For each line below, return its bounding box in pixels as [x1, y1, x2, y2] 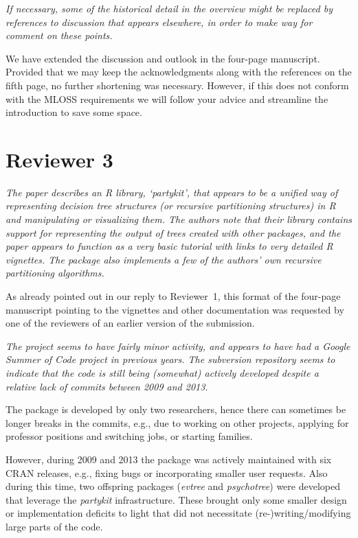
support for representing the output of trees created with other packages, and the [5, 225, 341, 239]
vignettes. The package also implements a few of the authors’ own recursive [5, 252, 322, 266]
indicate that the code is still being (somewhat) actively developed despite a [5, 366, 319, 379]
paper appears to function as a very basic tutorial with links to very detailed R [5, 239, 333, 253]
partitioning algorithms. [5, 266, 104, 280]
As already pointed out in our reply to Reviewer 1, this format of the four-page [5, 289, 341, 303]
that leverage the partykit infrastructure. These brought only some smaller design [5, 492, 347, 506]
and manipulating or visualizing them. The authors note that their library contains [5, 212, 353, 226]
